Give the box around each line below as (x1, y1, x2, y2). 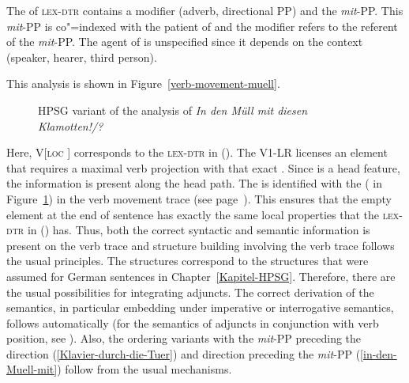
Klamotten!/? (38, 117, 103, 134)
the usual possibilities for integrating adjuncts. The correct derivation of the (6, 283, 374, 300)
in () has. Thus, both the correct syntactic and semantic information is (27, 222, 370, 238)
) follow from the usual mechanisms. (57, 361, 232, 377)
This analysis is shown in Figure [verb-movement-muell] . (6, 75, 280, 92)
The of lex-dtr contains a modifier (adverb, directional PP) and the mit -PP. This (6, 2, 403, 18)
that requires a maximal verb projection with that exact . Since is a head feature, (6, 159, 400, 176)
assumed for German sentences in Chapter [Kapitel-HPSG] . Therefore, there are (6, 267, 396, 284)
